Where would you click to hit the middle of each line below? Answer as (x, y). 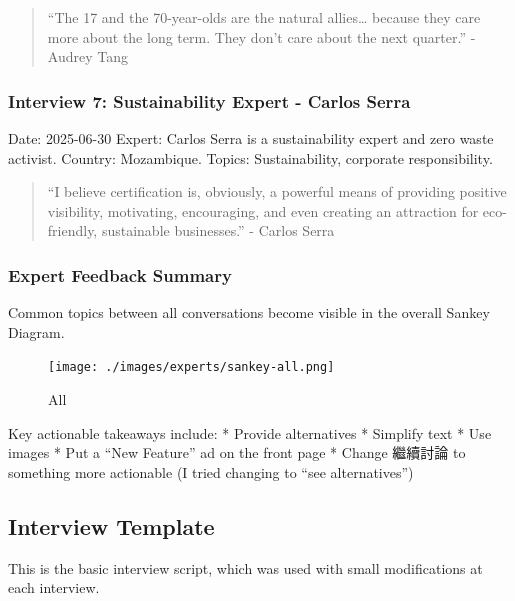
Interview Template (111, 525)
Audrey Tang (87, 56)
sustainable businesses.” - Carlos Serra (218, 230)
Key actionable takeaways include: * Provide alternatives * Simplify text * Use (250, 432)
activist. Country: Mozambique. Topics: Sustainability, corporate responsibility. (250, 157)
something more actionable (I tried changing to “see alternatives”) (211, 471)
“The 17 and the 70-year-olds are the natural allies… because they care (264, 17)
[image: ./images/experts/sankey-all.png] (191, 367)
